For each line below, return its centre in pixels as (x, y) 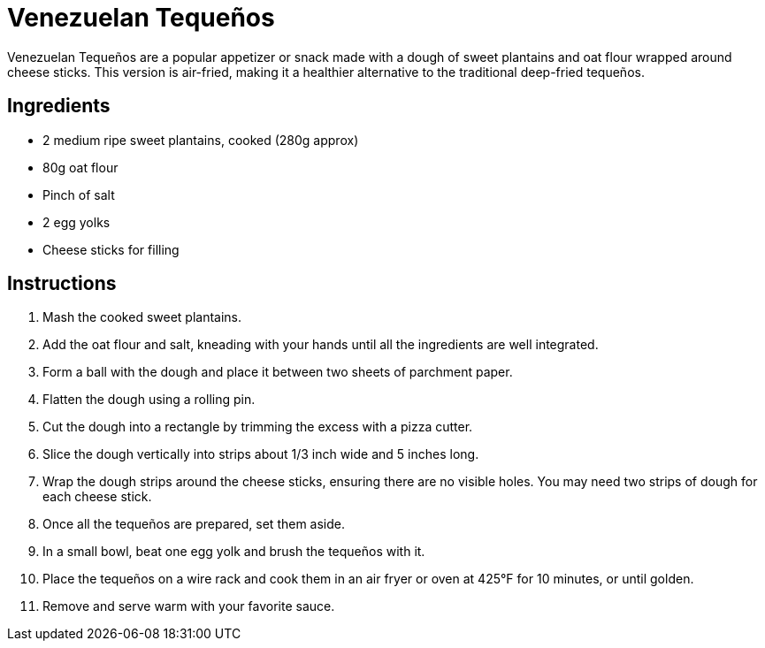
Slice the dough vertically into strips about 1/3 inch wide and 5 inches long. (261, 454)
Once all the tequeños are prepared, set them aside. (194, 524)
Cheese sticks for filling (111, 249)
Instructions (62, 284)
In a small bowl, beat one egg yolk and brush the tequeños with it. (234, 552)
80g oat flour (80, 167)
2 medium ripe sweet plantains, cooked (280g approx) (201, 140)
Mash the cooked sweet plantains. (142, 317)
